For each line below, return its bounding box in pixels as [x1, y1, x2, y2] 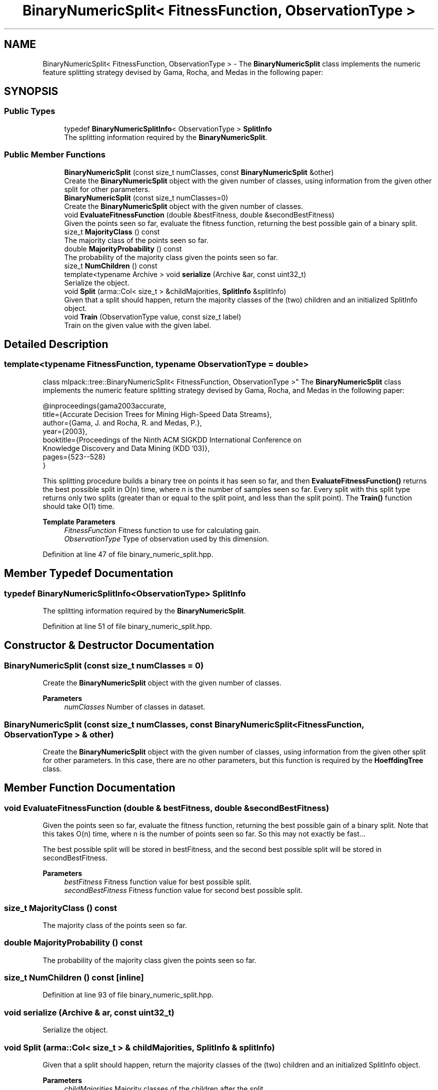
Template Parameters [42, 517, 115, 526]
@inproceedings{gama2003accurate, [42, 401, 166, 410]
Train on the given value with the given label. [64, 320, 211, 329]
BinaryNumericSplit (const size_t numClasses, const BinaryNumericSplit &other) [64, 167, 334, 176]
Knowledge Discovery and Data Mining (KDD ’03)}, [42, 443, 210, 452]
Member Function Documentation [4, 781, 175, 794]
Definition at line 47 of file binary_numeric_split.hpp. [42, 549, 213, 558]
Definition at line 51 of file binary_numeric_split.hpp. [42, 622, 212, 630]
